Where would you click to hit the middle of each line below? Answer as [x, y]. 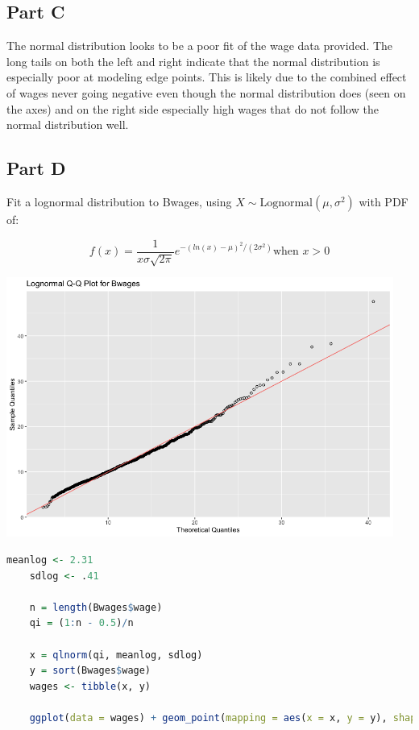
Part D [36, 168]
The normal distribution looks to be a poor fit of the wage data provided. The [200, 46]
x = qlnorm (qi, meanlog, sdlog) [116, 655]
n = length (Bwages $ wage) [96, 607]
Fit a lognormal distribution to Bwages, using [119, 201]
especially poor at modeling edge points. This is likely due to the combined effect [207, 77]
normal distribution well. [68, 124]
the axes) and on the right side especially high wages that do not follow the [193, 108]
